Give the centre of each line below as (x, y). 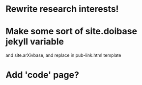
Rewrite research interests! (62, 9)
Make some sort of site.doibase (71, 32)
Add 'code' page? (42, 75)
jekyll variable (35, 42)
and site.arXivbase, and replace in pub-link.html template (63, 55)
